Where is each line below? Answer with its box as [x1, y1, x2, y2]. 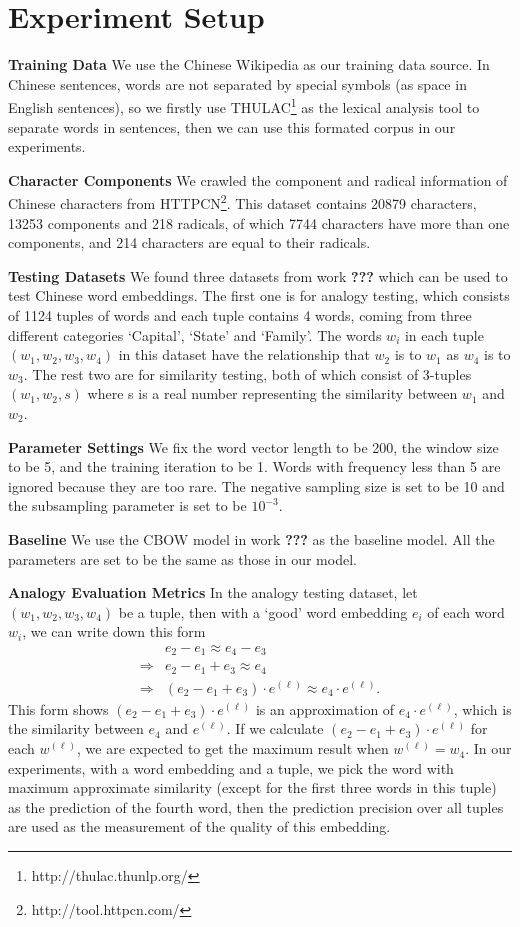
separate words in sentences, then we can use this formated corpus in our [8, 116, 456, 137]
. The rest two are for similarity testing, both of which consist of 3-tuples [23, 363, 472, 384]
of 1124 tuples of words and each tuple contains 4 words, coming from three [8, 304, 472, 325]
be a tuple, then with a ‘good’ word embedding [118, 601, 408, 622]
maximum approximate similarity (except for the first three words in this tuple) [8, 777, 497, 798]
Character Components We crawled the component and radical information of [8, 169, 508, 190]
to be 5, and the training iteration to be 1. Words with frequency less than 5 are [8, 456, 501, 477]
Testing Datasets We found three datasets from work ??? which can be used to [8, 265, 508, 286]
